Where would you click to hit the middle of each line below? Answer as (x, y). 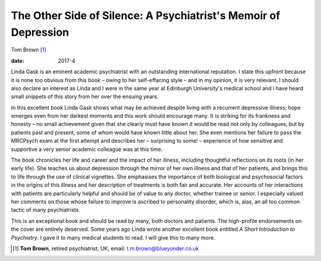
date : (18, 61)
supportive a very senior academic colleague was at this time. (87, 149)
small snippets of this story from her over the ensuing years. (85, 97)
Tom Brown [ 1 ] (29, 50)
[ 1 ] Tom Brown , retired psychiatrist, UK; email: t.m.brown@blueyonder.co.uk (106, 248)
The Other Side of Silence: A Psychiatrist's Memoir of (146, 15)
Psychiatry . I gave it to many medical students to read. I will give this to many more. (113, 237)
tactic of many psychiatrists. (45, 210)
